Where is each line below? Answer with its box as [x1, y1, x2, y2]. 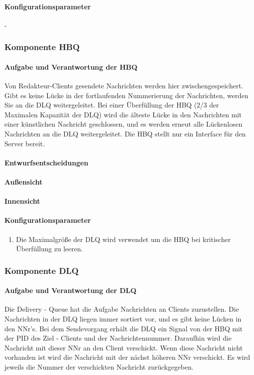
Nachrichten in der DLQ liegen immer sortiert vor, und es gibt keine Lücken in [4, 313, 242, 323]
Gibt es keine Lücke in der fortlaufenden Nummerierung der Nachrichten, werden [4, 90, 249, 100]
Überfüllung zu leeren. [16, 243, 83, 254]
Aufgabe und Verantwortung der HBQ [4, 61, 138, 72]
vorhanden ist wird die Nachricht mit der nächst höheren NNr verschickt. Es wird [4, 352, 251, 362]
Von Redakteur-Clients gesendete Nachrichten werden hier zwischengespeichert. [4, 80, 243, 91]
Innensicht [4, 196, 40, 206]
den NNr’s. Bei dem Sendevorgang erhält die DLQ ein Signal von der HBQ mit [4, 323, 243, 333]
